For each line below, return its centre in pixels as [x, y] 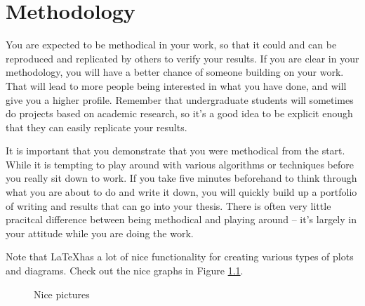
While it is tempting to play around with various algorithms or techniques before [180, 164]
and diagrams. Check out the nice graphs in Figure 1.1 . [125, 271]
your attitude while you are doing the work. [100, 233]
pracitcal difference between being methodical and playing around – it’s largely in [181, 219]
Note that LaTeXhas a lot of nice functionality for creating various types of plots [180, 257]
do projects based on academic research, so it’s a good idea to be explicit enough [179, 113]
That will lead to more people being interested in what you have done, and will [176, 85]
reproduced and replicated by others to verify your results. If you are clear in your [182, 58]
